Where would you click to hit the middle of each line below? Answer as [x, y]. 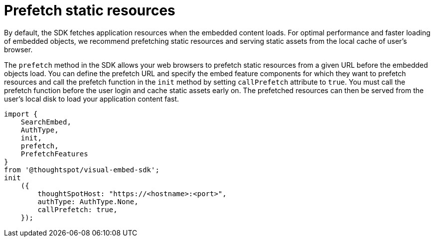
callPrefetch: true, [77, 209]
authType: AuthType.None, [88, 201]
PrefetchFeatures [54, 154]
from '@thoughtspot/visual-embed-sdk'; [82, 170]
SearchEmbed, [46, 122]
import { [21, 114]
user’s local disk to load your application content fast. [92, 99]
